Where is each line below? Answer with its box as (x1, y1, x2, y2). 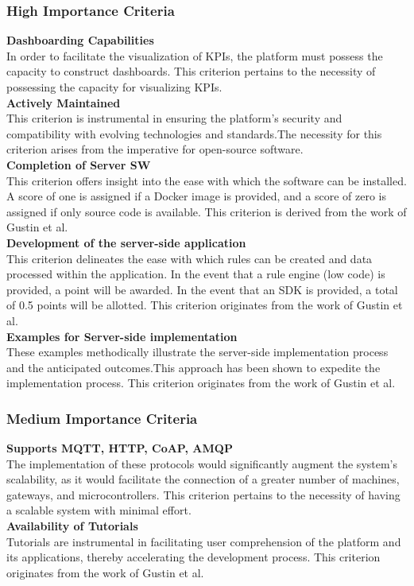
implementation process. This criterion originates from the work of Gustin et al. (6, 374, 396, 391)
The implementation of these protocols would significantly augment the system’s (6, 455, 398, 472)
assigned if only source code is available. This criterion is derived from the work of (6, 203, 407, 219)
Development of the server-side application (6, 234, 246, 250)
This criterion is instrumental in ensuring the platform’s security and (6, 110, 342, 126)
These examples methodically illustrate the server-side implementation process (6, 343, 389, 360)
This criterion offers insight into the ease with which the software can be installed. (6, 172, 407, 188)
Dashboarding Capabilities (6, 32, 154, 49)
